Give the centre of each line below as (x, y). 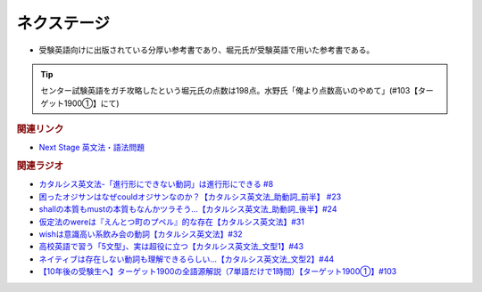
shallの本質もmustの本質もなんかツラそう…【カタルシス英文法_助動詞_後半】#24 (188, 209)
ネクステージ (63, 23)
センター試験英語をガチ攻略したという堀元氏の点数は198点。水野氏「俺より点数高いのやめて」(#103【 (229, 91)
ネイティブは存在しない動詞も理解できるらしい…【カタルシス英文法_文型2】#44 (187, 259)
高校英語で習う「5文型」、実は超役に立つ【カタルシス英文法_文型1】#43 (171, 247)
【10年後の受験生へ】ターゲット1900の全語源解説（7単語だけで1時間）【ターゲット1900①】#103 (218, 272)
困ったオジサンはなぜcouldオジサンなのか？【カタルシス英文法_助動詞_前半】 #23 (190, 197)
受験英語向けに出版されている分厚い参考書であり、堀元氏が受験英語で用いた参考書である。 (207, 50)
